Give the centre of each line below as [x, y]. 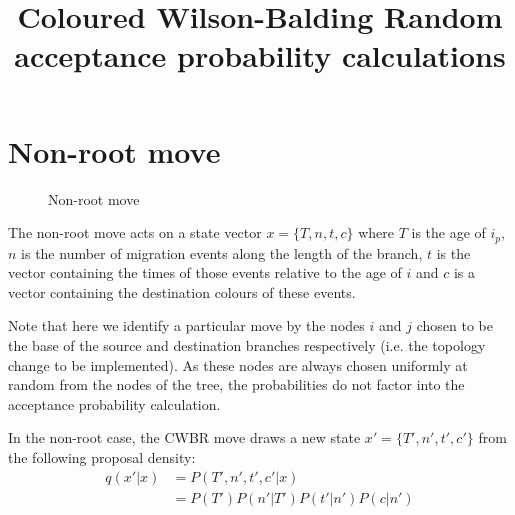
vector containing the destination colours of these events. [182, 291]
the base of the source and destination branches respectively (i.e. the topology [247, 344]
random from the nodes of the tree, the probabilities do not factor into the [236, 384]
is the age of [448, 232]
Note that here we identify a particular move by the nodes [186, 325]
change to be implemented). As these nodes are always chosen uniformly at [238, 364]
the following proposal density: [102, 456]
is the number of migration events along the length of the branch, [222, 252]
